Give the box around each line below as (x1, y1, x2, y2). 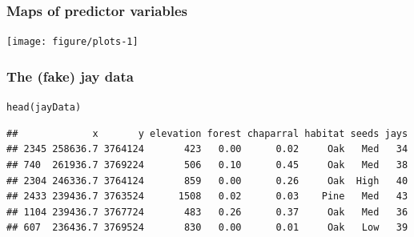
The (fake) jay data (6, 66, 134, 86)
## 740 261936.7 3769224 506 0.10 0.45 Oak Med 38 (6, 159, 408, 171)
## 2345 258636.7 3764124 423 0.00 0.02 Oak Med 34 (6, 143, 408, 155)
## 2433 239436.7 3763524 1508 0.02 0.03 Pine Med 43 (6, 191, 408, 203)
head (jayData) (6, 102, 82, 114)
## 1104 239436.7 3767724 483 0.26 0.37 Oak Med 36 (6, 206, 408, 218)
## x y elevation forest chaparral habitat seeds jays (6, 127, 408, 139)
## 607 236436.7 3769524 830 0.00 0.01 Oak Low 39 (6, 222, 408, 234)
